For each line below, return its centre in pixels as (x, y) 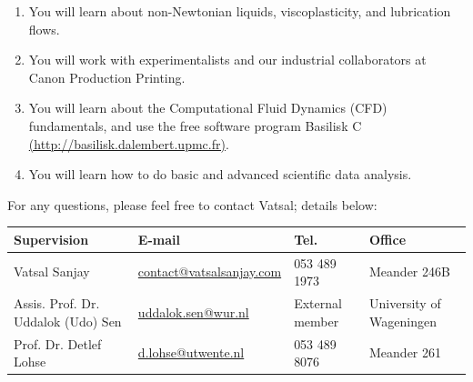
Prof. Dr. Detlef (58, 343)
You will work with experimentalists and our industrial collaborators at (227, 60)
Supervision (51, 239)
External (318, 303)
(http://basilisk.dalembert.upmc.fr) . (129, 143)
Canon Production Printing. (107, 77)
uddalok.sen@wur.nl (193, 312)
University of (405, 303)
